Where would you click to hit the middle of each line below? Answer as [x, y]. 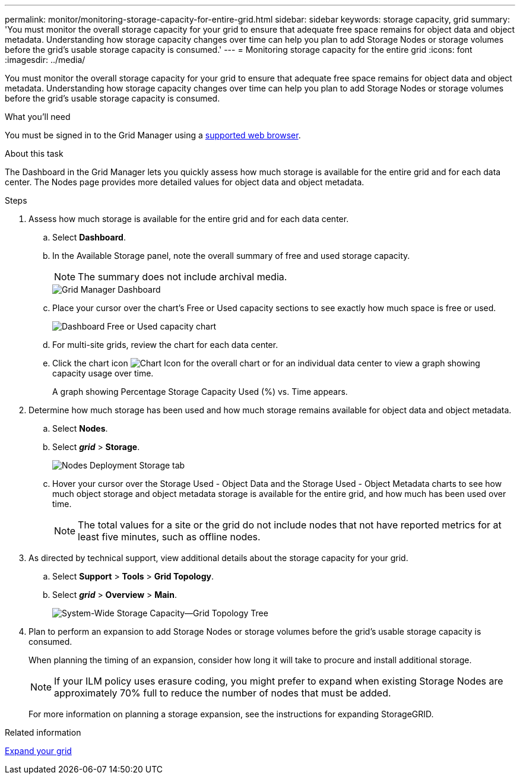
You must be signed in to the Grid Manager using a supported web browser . [153, 135]
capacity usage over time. [103, 373]
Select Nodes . [80, 428]
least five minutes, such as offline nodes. [169, 537]
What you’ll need [38, 117]
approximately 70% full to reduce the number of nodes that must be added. [223, 693]
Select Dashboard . [89, 237]
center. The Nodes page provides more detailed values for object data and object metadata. [185, 182]
